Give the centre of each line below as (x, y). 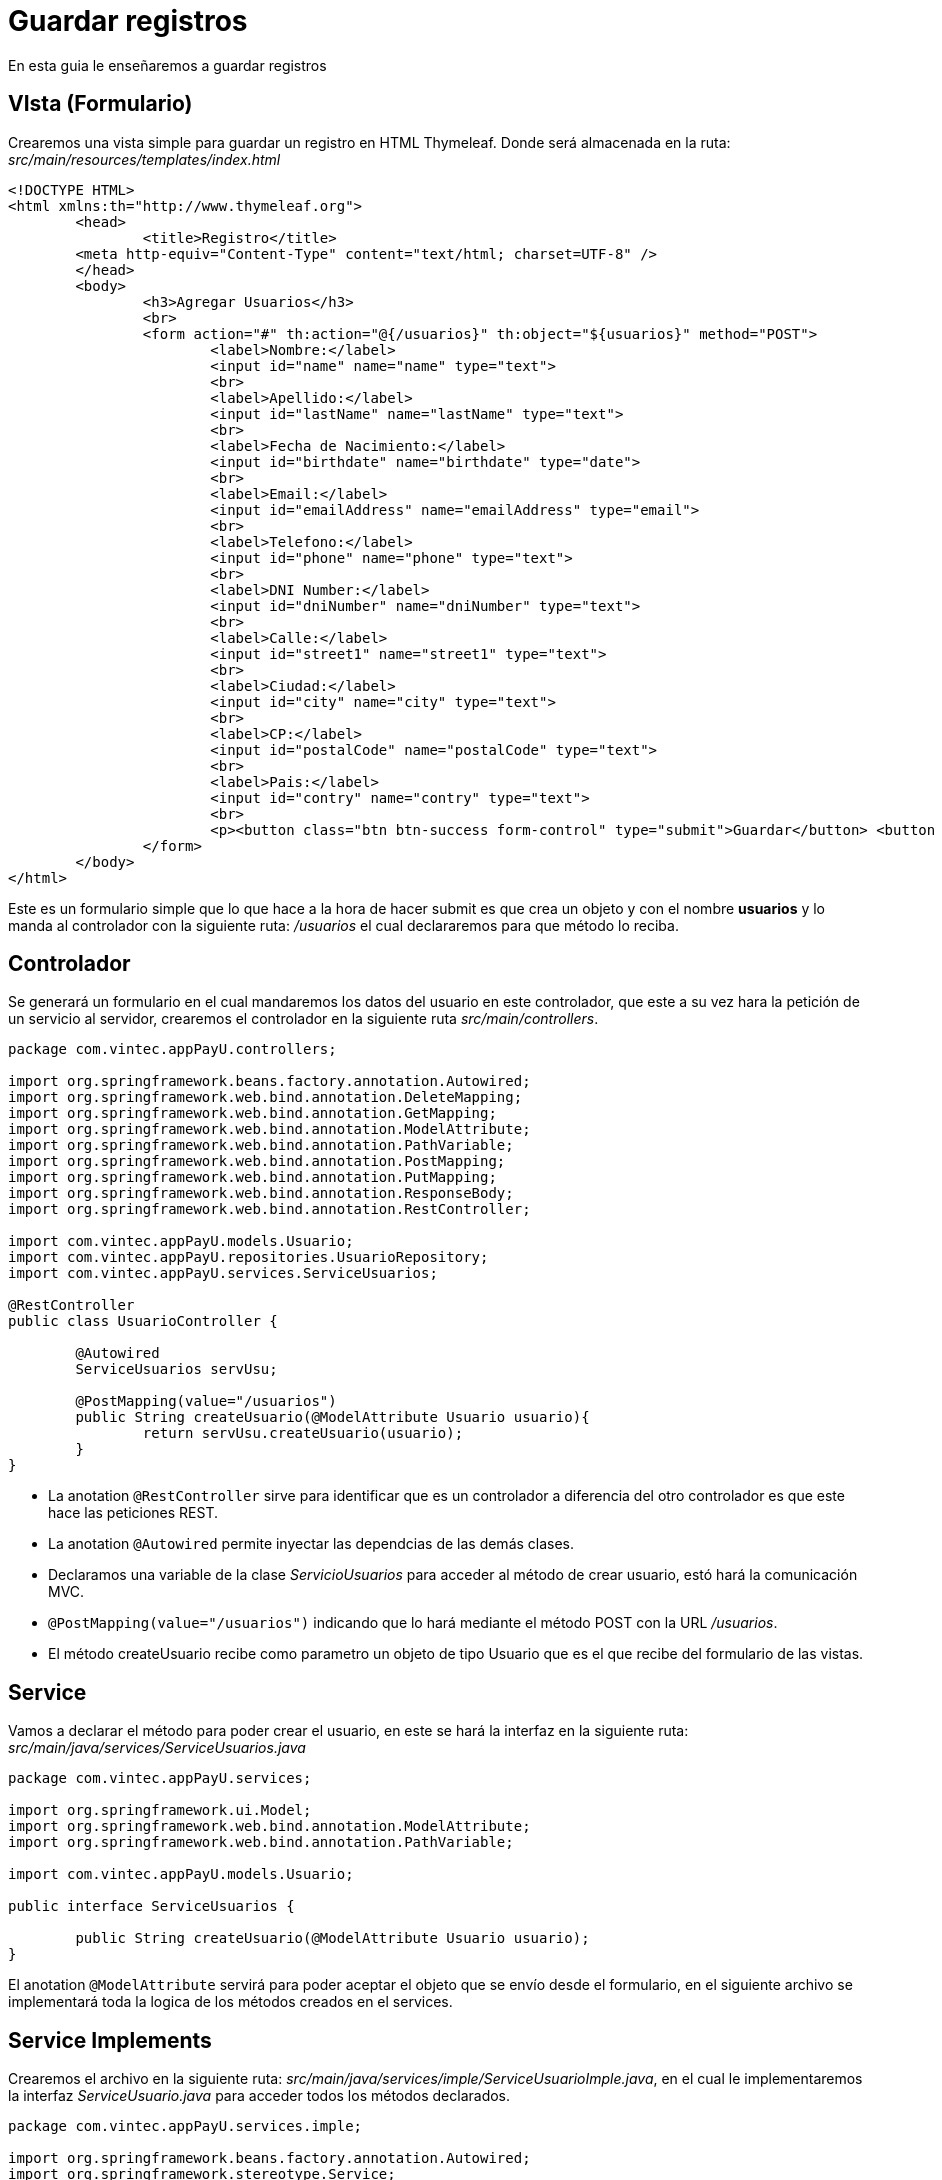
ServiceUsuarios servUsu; (176, 1369)
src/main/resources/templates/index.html (144, 159)
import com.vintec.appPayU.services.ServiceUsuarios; (223, 1273)
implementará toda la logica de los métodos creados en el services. (230, 2002)
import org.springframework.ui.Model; (160, 1810)
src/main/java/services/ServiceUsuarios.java (157, 1748)
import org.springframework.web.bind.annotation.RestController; (269, 1209)
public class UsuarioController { (143, 1321)
